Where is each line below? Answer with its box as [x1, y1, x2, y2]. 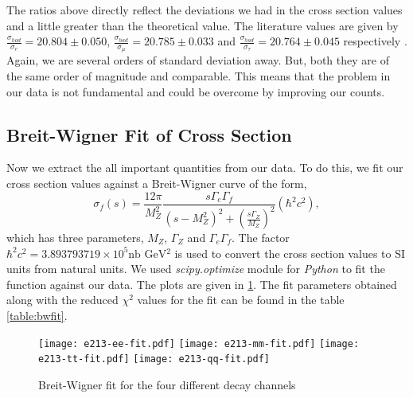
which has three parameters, [6, 229, 144, 245]
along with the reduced [6, 291, 119, 308]
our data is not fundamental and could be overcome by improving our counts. [6, 83, 385, 99]
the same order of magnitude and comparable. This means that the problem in [6, 68, 391, 84]
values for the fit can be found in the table [137, 291, 345, 308]
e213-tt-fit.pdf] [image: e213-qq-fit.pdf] [38, 353, 271, 365]
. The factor [232, 229, 290, 245]
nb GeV [128, 248, 167, 260]
